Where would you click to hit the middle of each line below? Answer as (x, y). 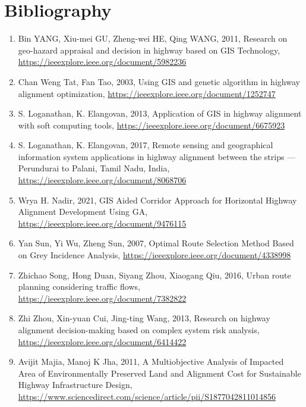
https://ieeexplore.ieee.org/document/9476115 (102, 223)
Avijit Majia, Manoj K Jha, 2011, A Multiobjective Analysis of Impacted (151, 361)
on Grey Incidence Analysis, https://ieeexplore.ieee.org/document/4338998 (154, 255)
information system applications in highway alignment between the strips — (157, 156)
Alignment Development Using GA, (83, 212)
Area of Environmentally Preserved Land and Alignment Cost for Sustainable (160, 373)
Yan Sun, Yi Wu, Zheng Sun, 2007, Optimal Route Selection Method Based (156, 243)
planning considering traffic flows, (79, 287)
